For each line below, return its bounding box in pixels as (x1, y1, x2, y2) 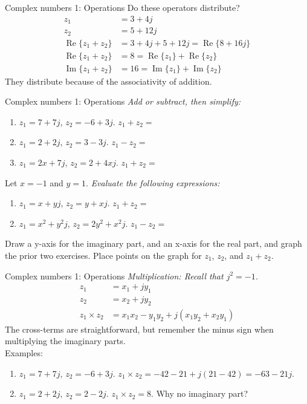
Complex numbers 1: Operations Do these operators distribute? (5, 1, 240, 13)
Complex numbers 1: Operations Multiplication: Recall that (5, 269, 224, 282)
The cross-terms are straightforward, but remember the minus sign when (5, 322, 274, 335)
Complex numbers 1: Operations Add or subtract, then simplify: (5, 95, 241, 108)
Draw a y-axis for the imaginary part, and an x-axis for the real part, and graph (5, 237, 302, 250)
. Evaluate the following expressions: (86, 176, 220, 189)
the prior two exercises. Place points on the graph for (5, 249, 202, 261)
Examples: (5, 347, 43, 359)
